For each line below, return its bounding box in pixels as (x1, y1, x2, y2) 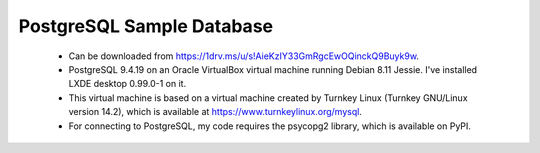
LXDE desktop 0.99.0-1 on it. (68, 78, 187, 90)
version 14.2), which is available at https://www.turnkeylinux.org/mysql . (68, 106, 362, 118)
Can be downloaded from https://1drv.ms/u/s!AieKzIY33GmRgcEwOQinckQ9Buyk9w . (68, 50, 420, 62)
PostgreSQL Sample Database (18, 15, 274, 37)
